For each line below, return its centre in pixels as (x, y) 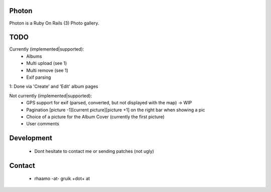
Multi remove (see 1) (47, 70)
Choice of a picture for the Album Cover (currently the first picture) (96, 117)
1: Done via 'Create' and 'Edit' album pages (54, 86)
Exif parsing (39, 77)
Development (31, 138)
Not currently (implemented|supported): (51, 96)
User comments (43, 124)
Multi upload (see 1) (47, 63)
